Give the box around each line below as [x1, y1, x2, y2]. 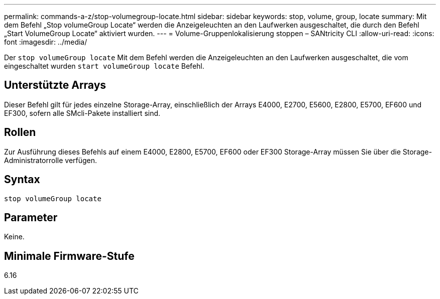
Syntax [4, 173, 40, 186]
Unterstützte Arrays [4, 79, 106, 92]
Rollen [4, 126, 36, 139]
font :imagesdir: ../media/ [4, 38, 87, 46]
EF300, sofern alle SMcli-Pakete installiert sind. [4, 108, 161, 117]
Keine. [4, 232, 25, 241]
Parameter [4, 211, 58, 224]
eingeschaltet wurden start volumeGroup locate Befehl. [4, 62, 204, 70]
